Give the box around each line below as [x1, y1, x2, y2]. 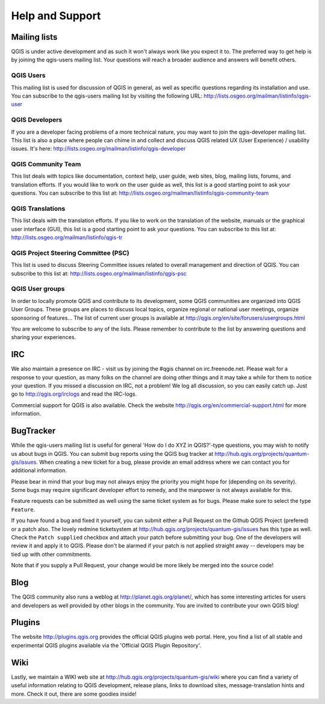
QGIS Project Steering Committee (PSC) [11, 249, 129, 257]
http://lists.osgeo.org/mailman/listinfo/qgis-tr [11, 234, 123, 241]
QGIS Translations [11, 204, 66, 213]
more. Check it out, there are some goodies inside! [11, 690, 137, 697]
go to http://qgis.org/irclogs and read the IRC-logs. [11, 390, 137, 397]
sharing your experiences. [11, 334, 76, 341]
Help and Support [11, 9, 101, 22]
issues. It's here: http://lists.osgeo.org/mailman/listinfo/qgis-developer [11, 145, 186, 152]
